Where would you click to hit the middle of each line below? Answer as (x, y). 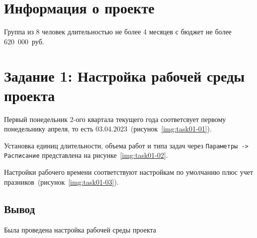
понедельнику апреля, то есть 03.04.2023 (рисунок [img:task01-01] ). (108, 129)
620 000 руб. (24, 41)
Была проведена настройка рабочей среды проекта (80, 229)
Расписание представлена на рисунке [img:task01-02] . (86, 155)
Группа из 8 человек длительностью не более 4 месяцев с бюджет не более (118, 32)
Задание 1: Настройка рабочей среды (125, 75)
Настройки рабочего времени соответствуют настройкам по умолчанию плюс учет (129, 172)
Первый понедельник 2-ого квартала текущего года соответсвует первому (115, 119)
